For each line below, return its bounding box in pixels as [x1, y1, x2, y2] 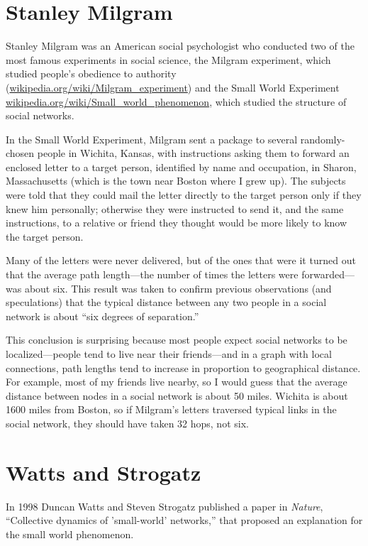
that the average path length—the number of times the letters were [6, 267, 299, 282]
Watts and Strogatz [6, 457, 201, 486]
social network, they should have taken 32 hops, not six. [6, 415, 249, 430]
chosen [6, 146, 35, 160]
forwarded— [301, 267, 355, 282]
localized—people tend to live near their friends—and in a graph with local [6, 346, 332, 361]
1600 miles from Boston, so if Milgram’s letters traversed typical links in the [6, 402, 337, 417]
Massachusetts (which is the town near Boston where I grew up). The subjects [6, 173, 346, 188]
